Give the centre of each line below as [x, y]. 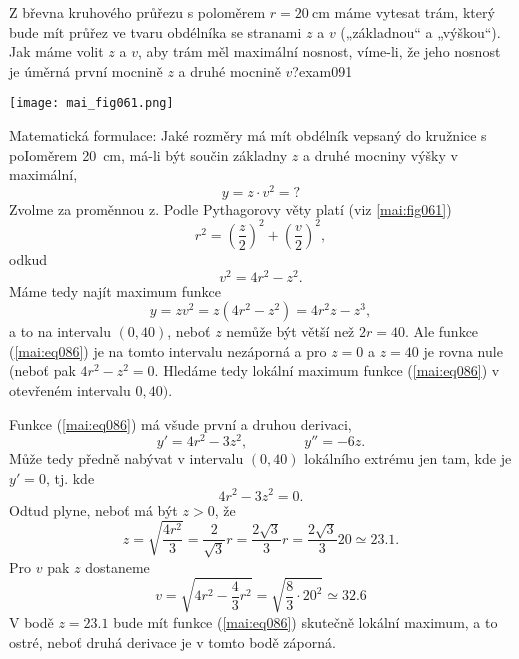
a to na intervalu [60, 331]
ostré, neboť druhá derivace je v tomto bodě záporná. [172, 641]
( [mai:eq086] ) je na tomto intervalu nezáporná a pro [168, 350]
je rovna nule [463, 350]
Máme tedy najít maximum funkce [115, 290]
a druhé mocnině [229, 70]
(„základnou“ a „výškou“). [420, 31]
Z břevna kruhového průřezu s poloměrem [137, 12]
